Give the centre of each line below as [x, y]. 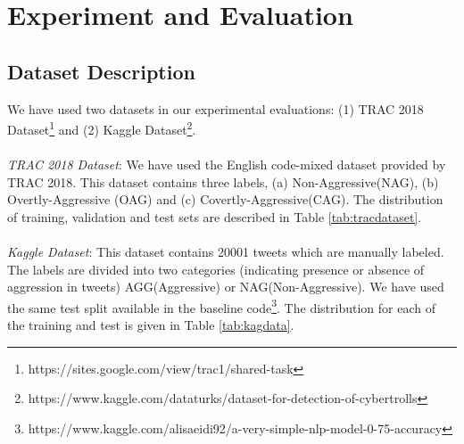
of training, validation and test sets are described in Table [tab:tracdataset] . [215, 216]
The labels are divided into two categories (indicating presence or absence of [216, 269]
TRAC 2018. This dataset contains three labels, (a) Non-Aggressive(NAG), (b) [223, 181]
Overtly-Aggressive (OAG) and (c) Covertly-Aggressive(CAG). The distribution [225, 199]
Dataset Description [101, 71]
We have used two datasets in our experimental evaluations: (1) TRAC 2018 [215, 108]
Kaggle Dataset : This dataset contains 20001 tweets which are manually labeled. [226, 251]
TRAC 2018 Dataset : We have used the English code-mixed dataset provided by [227, 164]
